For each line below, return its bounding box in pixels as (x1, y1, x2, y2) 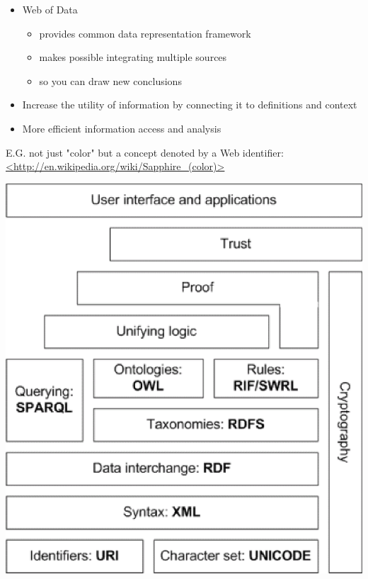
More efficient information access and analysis (22, 120, 222, 135)
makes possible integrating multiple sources (39, 50, 227, 64)
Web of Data (22, 2, 78, 16)
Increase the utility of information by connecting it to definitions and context (22, 97, 357, 112)
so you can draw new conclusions (39, 73, 182, 88)
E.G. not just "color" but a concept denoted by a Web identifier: (6, 145, 284, 159)
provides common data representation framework (39, 26, 251, 40)
